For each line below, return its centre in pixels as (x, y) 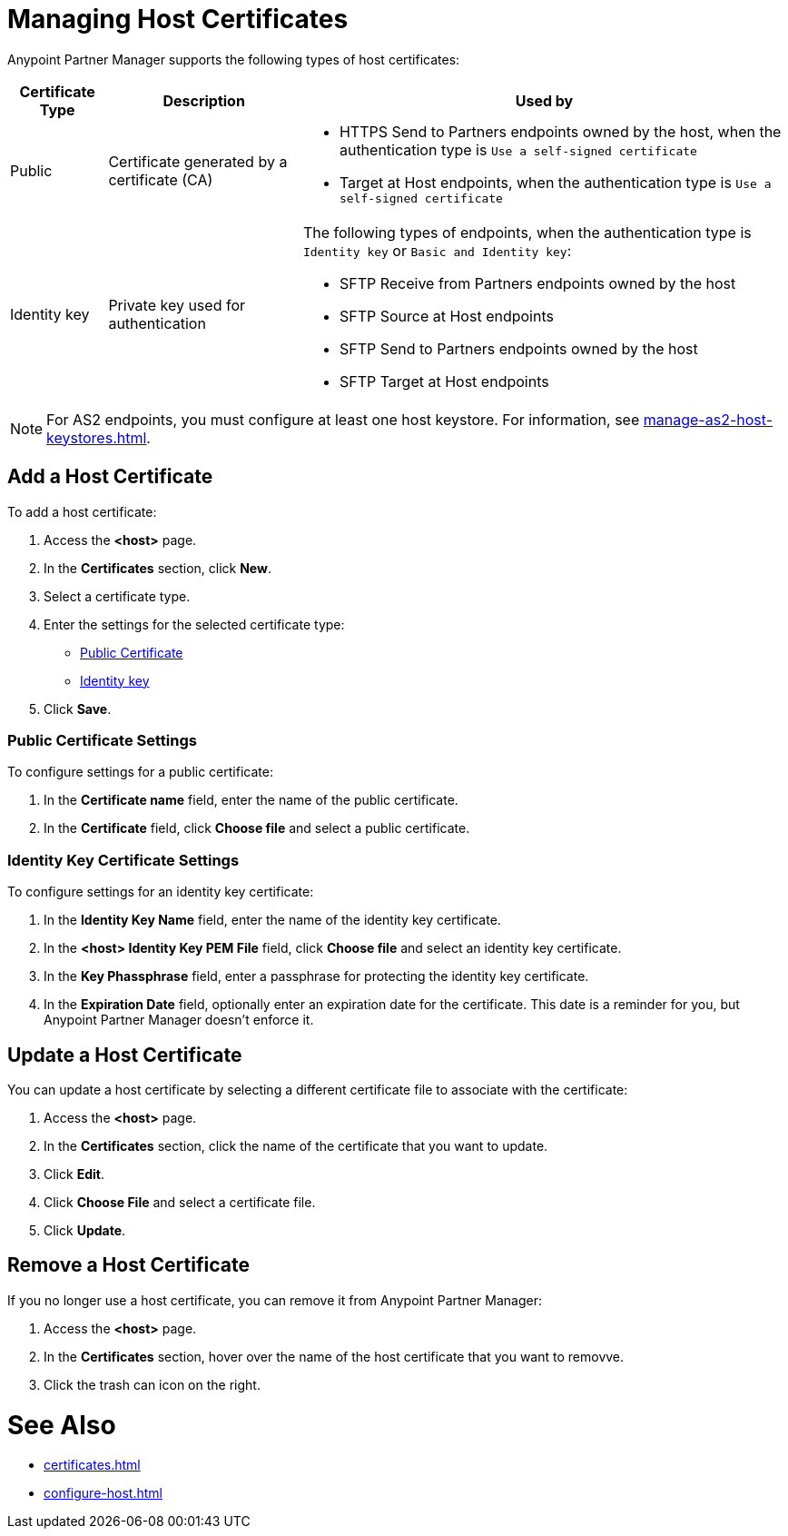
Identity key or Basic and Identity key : (437, 250)
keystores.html (97, 437)
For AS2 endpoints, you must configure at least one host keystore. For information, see (343, 419)
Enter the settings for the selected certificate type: (194, 624)
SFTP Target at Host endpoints (444, 381)
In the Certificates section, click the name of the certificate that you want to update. (296, 1145)
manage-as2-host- (708, 419)
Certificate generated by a (198, 162)
